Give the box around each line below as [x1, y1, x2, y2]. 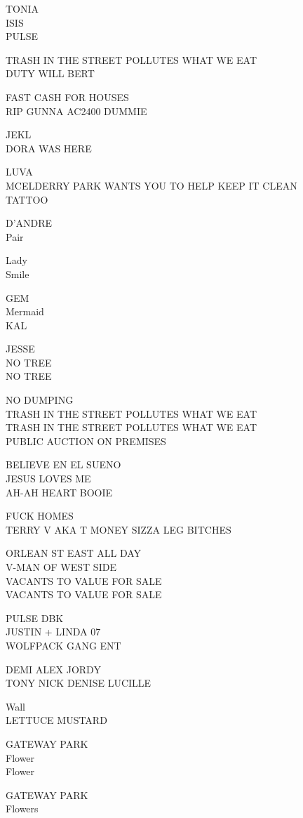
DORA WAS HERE [6, 140, 92, 155]
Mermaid [6, 304, 44, 319]
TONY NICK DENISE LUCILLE [6, 675, 151, 690]
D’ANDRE [6, 216, 53, 230]
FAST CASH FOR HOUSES [6, 89, 129, 104]
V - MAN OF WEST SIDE [6, 560, 116, 574]
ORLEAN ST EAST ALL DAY [6, 546, 142, 560]
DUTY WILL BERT [6, 66, 95, 81]
